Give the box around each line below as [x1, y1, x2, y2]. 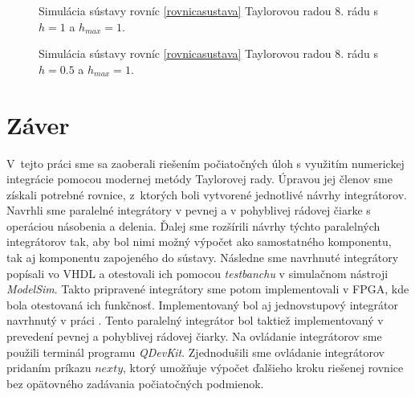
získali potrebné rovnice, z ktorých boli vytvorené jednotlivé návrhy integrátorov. [6, 186, 407, 203]
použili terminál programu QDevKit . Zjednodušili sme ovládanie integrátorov [6, 343, 384, 360]
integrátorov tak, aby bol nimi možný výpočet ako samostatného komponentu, [6, 233, 392, 250]
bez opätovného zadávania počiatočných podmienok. [6, 374, 264, 391]
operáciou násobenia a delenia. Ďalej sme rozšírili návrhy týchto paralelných [6, 217, 380, 234]
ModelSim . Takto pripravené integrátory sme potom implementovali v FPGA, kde [6, 280, 409, 297]
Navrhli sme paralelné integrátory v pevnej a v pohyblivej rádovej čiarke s [6, 202, 371, 219]
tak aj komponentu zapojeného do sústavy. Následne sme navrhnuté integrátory [6, 249, 399, 266]
